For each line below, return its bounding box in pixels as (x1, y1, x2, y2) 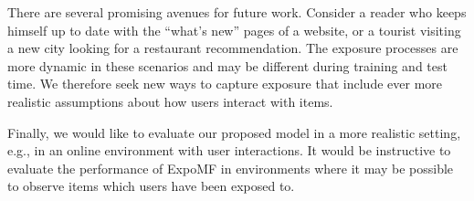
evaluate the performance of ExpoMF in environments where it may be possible (7, 158, 454, 177)
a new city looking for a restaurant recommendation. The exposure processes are (7, 38, 458, 58)
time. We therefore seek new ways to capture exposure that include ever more (7, 74, 443, 93)
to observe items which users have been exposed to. (7, 176, 295, 196)
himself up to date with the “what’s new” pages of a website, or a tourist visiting (7, 20, 461, 39)
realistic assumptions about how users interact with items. (7, 91, 333, 111)
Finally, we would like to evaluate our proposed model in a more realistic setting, (7, 122, 461, 142)
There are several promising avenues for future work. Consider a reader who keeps (7, 3, 467, 21)
